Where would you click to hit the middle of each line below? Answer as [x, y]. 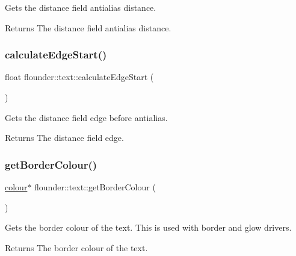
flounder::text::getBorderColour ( [95, 187]
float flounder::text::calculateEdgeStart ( [79, 77]
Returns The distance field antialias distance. [88, 27]
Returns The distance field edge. [64, 138]
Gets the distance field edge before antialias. [86, 117]
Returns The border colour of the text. [76, 247]
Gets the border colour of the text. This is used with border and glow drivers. [148, 227]
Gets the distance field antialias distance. [81, 7]
